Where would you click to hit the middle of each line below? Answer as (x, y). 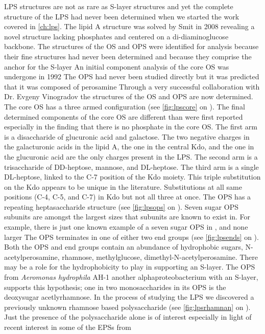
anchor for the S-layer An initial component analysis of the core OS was (117, 66)
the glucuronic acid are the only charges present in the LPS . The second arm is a (131, 156)
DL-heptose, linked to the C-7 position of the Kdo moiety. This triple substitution (132, 177)
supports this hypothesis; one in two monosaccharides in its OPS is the (115, 287)
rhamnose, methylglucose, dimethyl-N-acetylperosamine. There (160, 257)
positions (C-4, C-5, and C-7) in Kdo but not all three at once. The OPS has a (128, 197)
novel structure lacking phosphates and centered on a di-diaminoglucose (116, 36)
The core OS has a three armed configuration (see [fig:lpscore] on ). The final (125, 106)
